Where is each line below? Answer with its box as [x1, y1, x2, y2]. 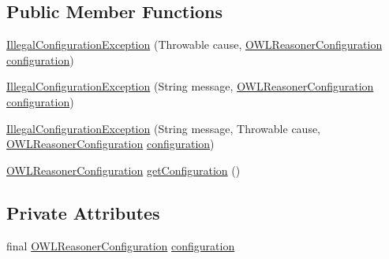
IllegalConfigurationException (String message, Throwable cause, [6, 120, 321, 136]
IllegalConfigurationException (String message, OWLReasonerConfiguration [6, 78, 374, 94]
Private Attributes [6, 200, 160, 224]
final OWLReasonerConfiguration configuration [6, 237, 235, 253]
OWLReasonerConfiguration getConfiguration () [6, 161, 241, 178]
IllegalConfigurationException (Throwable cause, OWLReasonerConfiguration [6, 36, 383, 53]
